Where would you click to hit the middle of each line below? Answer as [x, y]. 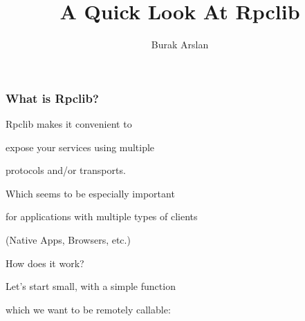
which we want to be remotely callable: [88, 309]
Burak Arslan [180, 45]
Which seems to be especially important [90, 193]
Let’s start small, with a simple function [91, 286]
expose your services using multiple [80, 147]
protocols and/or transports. [66, 170]
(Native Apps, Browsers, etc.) [68, 239]
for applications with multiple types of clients [102, 216]
